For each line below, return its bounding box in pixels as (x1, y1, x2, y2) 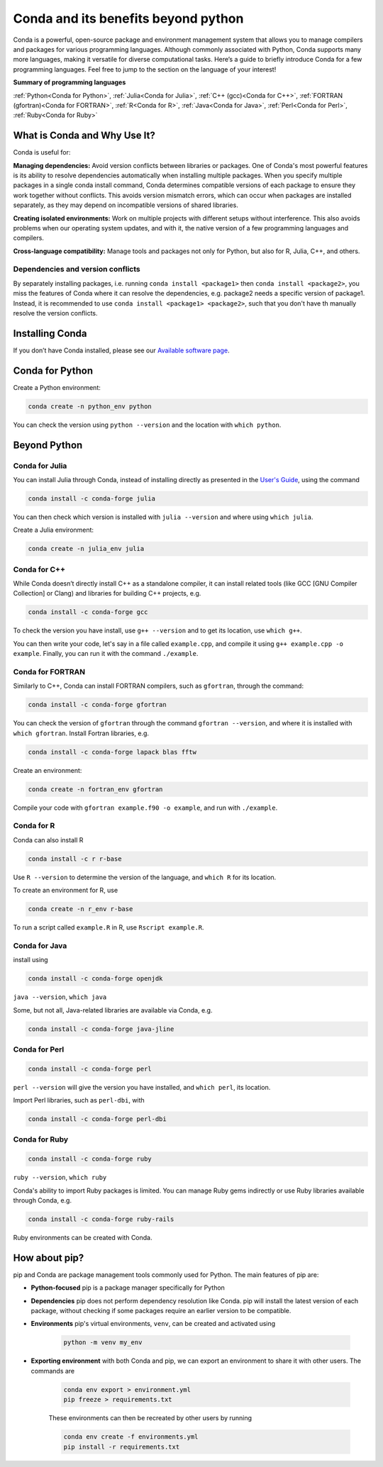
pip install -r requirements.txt (63, 1443, 180, 1451)
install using (13, 956, 49, 964)
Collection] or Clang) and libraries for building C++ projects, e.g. (13, 589, 201, 598)
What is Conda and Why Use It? (13, 130, 155, 142)
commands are (30, 1366, 75, 1375)
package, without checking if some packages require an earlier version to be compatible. (30, 1307, 292, 1315)
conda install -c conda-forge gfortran (28, 701, 167, 709)
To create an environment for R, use (13, 886, 118, 895)
